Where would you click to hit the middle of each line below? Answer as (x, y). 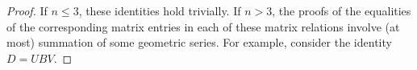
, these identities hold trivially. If (160, 10)
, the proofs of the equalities (342, 10)
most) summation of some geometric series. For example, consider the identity (199, 42)
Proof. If (27, 10)
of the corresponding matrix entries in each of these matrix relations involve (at (203, 26)
